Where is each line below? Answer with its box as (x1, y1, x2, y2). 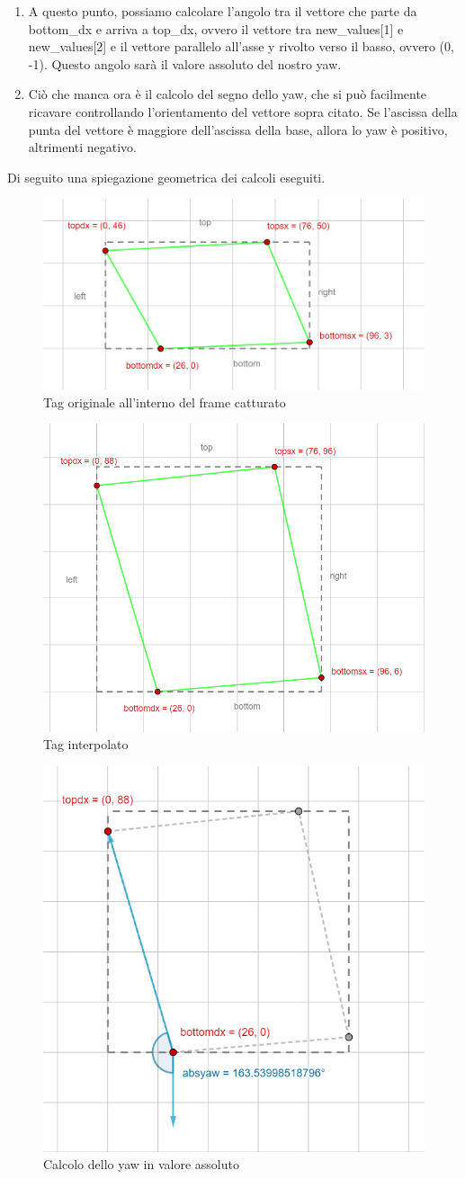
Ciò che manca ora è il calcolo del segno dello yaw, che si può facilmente (28, 85, 427, 103)
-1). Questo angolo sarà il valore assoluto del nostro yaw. (28, 54, 342, 73)
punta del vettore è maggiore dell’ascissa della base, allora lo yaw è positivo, (28, 120, 448, 138)
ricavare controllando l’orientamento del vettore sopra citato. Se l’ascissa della (28, 102, 458, 121)
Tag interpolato (43, 735, 129, 754)
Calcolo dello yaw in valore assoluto (43, 1155, 239, 1174)
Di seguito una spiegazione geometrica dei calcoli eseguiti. (7, 167, 326, 186)
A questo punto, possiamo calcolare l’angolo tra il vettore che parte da (28, 2, 417, 20)
